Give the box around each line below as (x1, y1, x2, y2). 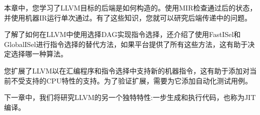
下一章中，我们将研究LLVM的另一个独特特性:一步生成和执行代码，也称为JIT (4, 92, 256, 102)
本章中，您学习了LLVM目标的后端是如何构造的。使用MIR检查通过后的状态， (4, 2, 257, 12)
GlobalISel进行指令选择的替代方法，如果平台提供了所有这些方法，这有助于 (4, 38, 248, 49)
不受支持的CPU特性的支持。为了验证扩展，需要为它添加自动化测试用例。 (11, 75, 252, 85)
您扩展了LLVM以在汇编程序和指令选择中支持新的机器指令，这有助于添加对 (4, 65, 250, 75)
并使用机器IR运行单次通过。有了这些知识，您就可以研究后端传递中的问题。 (4, 12, 252, 22)
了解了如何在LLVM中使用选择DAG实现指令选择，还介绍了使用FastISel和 (4, 29, 241, 39)
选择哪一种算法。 (11, 48, 68, 59)
